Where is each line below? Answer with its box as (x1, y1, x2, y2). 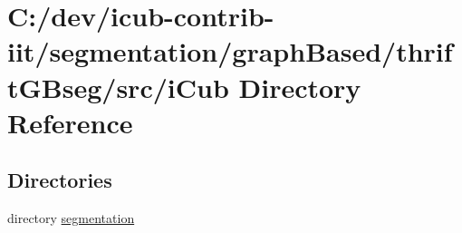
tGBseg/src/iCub (7, 68, 229, 105)
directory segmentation (7, 209, 135, 228)
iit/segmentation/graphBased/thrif (7, 33, 453, 70)
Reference (7, 103, 133, 141)
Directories (7, 166, 112, 194)
